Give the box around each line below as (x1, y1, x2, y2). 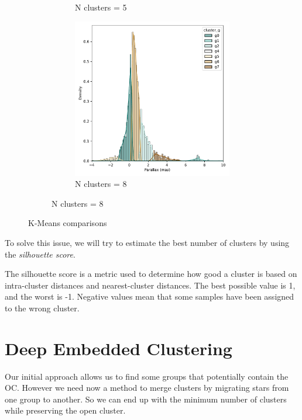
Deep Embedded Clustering (5, 336, 232, 360)
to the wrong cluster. (5, 301, 80, 314)
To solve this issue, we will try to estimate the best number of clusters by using (5, 236, 290, 248)
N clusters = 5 (75, 1, 127, 13)
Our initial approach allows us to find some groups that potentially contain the (5, 370, 289, 382)
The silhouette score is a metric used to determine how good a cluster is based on (5, 268, 297, 280)
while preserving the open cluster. (5, 404, 126, 416)
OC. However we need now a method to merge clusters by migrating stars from (5, 381, 289, 394)
